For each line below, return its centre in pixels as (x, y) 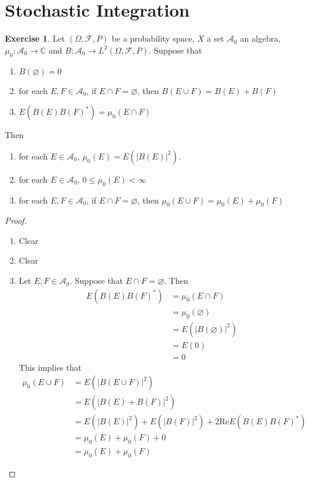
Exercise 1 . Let (35, 38)
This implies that (50, 367)
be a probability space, (153, 38)
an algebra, (260, 38)
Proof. (16, 220)
